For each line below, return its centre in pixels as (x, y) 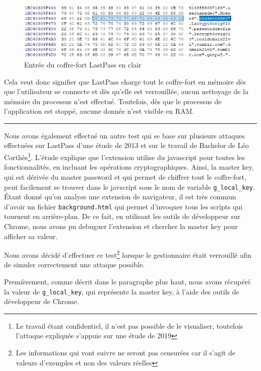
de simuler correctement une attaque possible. (75, 265)
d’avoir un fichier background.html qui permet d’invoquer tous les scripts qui (123, 206)
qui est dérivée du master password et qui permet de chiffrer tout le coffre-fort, (125, 176)
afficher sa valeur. (31, 236)
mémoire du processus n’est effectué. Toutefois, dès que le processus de (113, 101)
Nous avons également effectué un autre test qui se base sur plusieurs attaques (124, 135)
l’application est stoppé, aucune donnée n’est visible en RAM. (99, 111)
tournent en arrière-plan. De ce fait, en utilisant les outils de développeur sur (122, 216)
